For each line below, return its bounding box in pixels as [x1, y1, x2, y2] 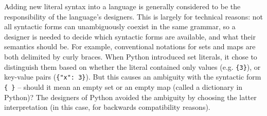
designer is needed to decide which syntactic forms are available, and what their [4, 31, 256, 42]
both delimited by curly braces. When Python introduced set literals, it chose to [4, 51, 257, 62]
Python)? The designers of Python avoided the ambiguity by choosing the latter [4, 91, 257, 102]
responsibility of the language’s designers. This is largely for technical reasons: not [4, 11, 263, 22]
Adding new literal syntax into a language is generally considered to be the [4, 1, 241, 11]
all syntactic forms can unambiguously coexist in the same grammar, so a [4, 21, 236, 32]
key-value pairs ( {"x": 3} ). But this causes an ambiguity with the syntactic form [4, 71, 261, 82]
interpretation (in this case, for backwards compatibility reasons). [4, 102, 210, 112]
